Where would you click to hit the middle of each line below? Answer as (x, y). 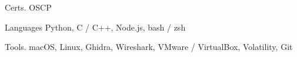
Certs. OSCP (28, 7)
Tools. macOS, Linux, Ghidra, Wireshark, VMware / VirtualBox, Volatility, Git (149, 47)
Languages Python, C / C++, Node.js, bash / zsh (95, 27)
